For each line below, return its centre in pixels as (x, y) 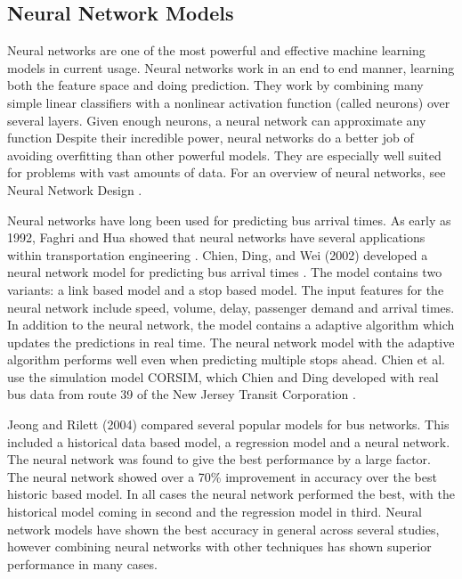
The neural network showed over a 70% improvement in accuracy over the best (222, 476)
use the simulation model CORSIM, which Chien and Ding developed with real (223, 376)
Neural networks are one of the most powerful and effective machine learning (216, 50)
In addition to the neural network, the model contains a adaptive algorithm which (231, 325)
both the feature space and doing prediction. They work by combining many (215, 85)
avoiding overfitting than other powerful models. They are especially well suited (224, 155)
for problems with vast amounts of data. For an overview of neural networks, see (227, 172)
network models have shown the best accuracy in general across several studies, (223, 529)
